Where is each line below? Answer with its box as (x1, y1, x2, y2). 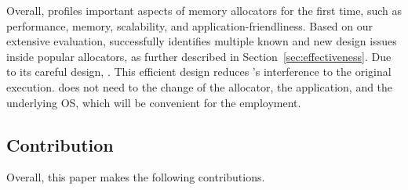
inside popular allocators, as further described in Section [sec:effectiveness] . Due (6, 48, 392, 64)
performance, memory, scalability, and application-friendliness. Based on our (6, 17, 373, 34)
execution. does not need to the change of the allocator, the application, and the (6, 78, 393, 95)
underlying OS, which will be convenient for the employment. (6, 94, 301, 110)
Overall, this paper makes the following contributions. (6, 169, 265, 185)
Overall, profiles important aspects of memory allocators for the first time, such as (6, 2, 403, 18)
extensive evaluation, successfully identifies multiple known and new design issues (6, 33, 397, 49)
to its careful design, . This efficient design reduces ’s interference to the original (6, 63, 392, 80)
